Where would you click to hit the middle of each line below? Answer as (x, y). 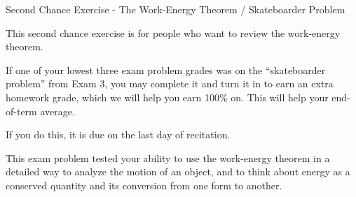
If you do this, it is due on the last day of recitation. (118, 134)
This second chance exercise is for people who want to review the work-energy (173, 32)
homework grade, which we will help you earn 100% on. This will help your (167, 97)
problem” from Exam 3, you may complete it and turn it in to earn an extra (170, 83)
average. (57, 111)
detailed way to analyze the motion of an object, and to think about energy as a (178, 172)
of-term (21, 111)
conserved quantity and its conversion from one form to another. (144, 185)
